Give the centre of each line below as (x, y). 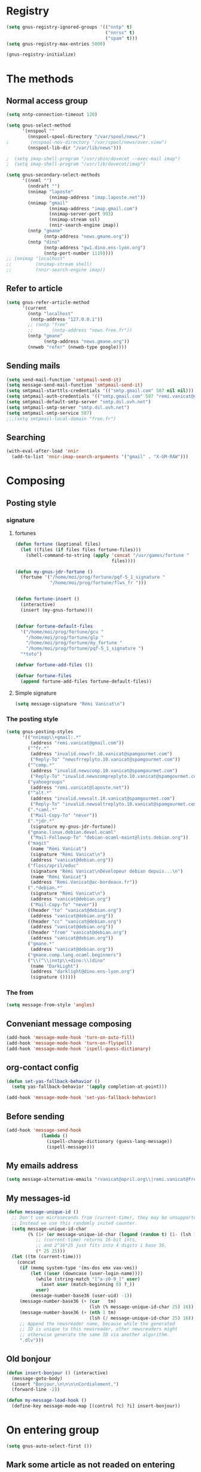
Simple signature (36, 693)
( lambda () (54, 1136)
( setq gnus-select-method (38, 125)
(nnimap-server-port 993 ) (81, 214)
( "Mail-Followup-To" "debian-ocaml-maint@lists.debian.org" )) (109, 838)
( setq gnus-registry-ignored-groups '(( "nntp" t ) (69, 27)
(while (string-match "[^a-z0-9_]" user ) (88, 1279)
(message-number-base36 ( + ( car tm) (68, 1302)
